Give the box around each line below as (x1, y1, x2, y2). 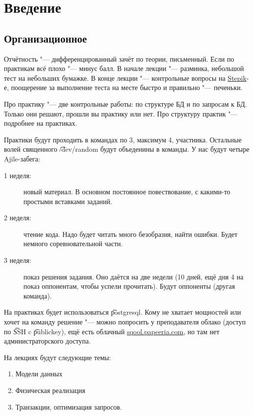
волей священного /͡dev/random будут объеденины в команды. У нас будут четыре (4, 144, 250, 154)
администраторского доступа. (4, 336, 91, 346)
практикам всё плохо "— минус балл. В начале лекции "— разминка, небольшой (4, 63, 244, 73)
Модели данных (15, 369, 63, 379)
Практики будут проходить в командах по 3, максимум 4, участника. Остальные (4, 134, 242, 144)
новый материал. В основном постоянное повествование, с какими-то (23, 186, 231, 197)
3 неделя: (4, 255, 31, 265)
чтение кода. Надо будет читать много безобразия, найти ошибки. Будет (23, 229, 238, 239)
